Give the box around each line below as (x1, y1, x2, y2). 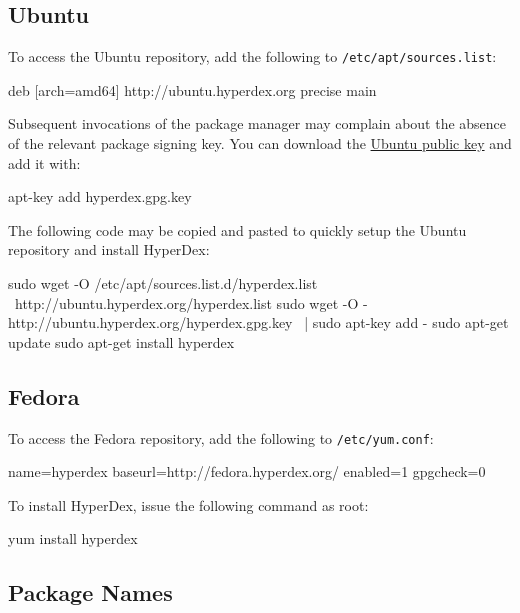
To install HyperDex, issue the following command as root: (8, 494, 369, 515)
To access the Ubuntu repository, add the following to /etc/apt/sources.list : (8, 46, 497, 67)
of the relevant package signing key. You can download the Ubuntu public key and (8, 133, 512, 154)
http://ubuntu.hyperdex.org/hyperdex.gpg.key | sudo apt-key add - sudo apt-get (8, 312, 509, 333)
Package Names (8, 577, 173, 608)
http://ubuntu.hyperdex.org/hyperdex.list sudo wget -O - (14, 292, 368, 313)
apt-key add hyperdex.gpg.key (8, 186, 192, 207)
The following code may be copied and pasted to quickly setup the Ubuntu (8, 219, 467, 240)
